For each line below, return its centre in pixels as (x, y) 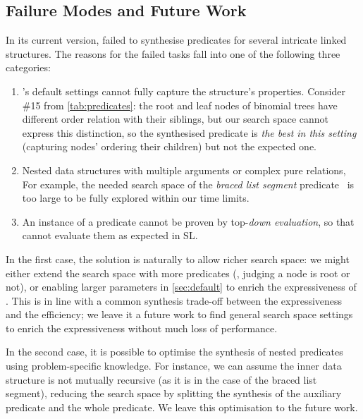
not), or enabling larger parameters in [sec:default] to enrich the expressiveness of (181, 287)
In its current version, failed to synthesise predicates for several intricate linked (176, 40)
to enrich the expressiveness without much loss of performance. (142, 328)
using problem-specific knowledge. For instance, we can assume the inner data (174, 366)
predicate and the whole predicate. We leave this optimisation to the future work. (182, 407)
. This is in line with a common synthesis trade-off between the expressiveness (174, 300)
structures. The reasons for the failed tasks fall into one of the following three (173, 53)
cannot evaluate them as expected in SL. (110, 235)
